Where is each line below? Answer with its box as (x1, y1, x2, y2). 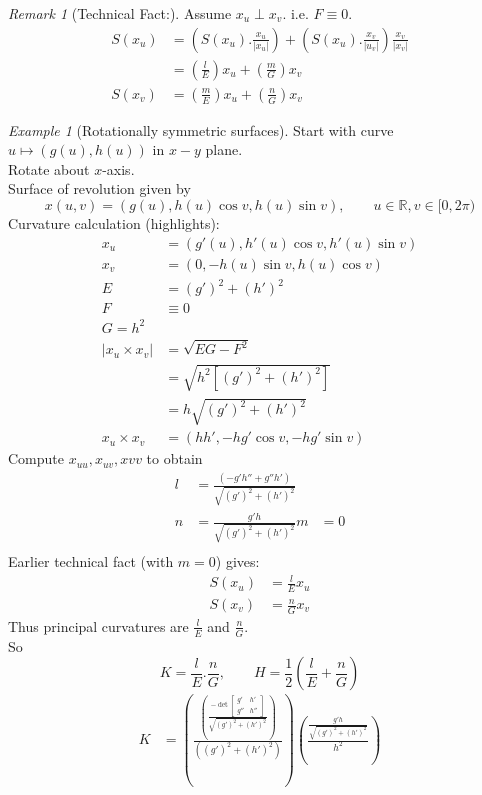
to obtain (146, 448, 203, 469)
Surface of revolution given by (8, 178, 191, 199)
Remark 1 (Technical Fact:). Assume (8, 3, 232, 23)
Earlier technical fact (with (8, 551, 174, 572)
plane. (205, 139, 243, 160)
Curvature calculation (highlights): (8, 213, 220, 234)
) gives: (215, 551, 260, 572)
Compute (8, 448, 64, 469)
